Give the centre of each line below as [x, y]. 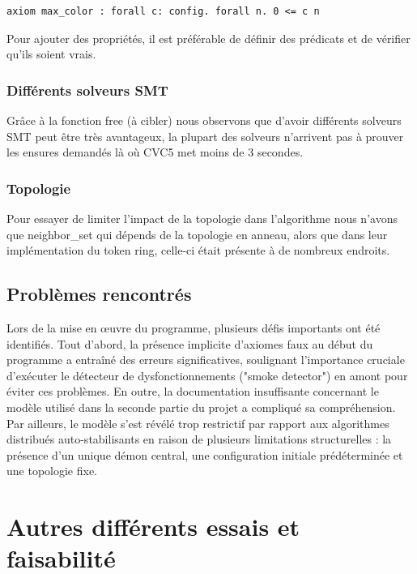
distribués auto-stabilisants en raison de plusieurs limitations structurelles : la [199, 439]
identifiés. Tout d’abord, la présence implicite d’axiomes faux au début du [190, 343]
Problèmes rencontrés [99, 294]
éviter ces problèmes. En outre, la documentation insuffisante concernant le [193, 391]
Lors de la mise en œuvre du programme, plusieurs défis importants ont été [194, 327]
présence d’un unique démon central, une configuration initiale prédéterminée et [205, 454]
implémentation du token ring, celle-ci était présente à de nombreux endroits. [198, 250]
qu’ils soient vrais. [51, 54]
